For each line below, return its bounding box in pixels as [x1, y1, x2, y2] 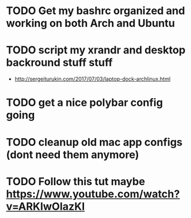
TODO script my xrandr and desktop [6, 43, 186, 57]
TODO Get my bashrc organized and [6, 4, 185, 18]
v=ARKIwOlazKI [6, 200, 85, 213]
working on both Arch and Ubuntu [6, 16, 175, 30]
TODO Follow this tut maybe [6, 175, 145, 188]
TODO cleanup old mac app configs [6, 135, 183, 149]
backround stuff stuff [6, 56, 113, 69]
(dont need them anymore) [6, 148, 139, 161]
